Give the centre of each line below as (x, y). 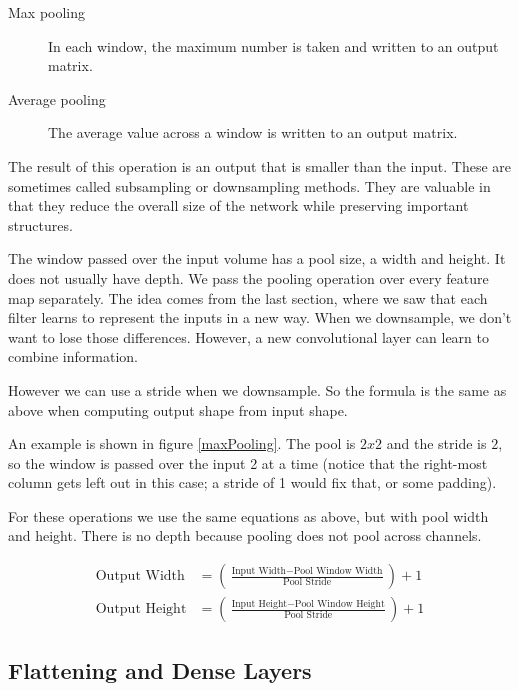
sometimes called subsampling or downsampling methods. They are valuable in (249, 185)
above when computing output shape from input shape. (178, 409)
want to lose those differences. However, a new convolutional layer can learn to (248, 336)
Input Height (259, 603)
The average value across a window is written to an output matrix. (253, 132)
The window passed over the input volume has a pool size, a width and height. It (257, 258)
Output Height (141, 609)
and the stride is (436, 443)
